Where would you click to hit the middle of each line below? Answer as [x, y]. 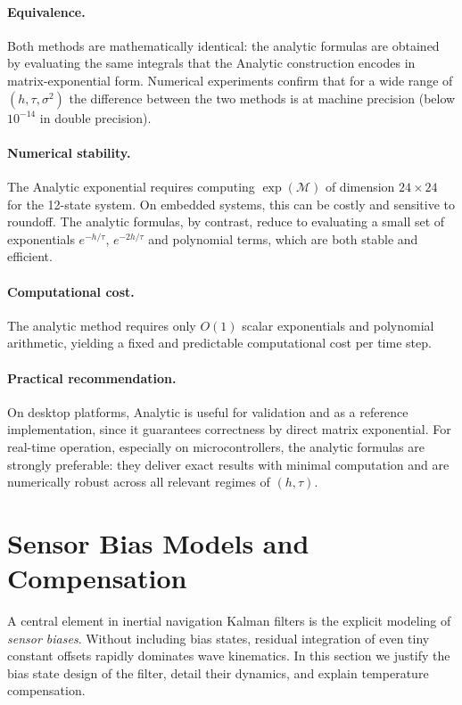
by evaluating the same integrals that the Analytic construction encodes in [211, 63]
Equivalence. [46, 11]
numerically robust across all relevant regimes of [139, 482]
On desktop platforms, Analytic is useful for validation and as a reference [208, 411]
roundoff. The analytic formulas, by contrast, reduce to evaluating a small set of [226, 221]
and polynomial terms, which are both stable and [283, 238]
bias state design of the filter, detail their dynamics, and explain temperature [218, 672]
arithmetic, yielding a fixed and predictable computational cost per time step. [219, 343]
